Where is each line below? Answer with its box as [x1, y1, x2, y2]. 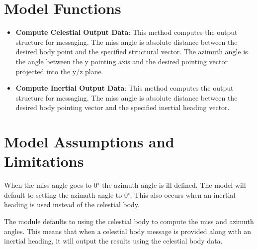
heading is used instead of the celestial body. [4, 199, 140, 210]
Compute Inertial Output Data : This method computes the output [15, 83, 234, 93]
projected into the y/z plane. [15, 66, 103, 76]
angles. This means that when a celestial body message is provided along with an [4, 226, 252, 236]
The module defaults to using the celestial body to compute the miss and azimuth [4, 216, 254, 226]
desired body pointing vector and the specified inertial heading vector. [15, 102, 230, 113]
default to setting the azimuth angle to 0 [4, 189, 128, 200]
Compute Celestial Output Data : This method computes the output [15, 27, 238, 37]
